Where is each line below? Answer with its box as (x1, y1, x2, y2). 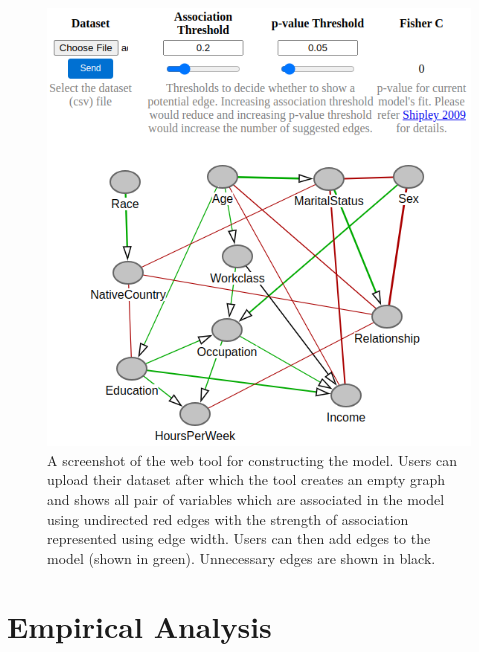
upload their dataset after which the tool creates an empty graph (47, 469, 446, 490)
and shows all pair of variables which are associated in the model (47, 488, 445, 509)
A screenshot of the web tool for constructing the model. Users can (47, 449, 458, 470)
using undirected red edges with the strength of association (47, 508, 409, 529)
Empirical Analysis (7, 606, 272, 647)
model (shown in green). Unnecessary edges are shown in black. (47, 547, 436, 568)
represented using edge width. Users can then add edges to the (47, 528, 431, 549)
